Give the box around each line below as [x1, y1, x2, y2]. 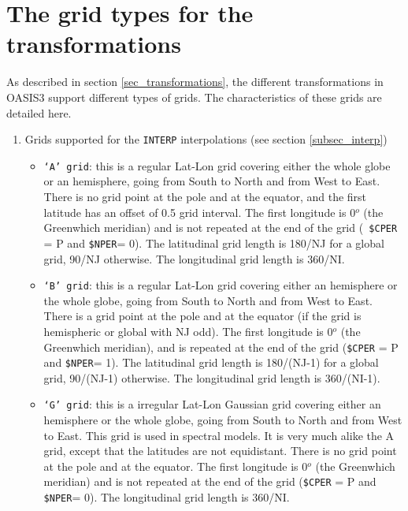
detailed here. [6, 104, 72, 121]
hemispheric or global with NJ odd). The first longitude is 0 [43, 323, 333, 339]
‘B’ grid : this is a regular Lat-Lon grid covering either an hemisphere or [43, 277, 398, 293]
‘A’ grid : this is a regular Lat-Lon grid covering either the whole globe [43, 157, 391, 173]
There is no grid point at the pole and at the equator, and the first [43, 188, 367, 204]
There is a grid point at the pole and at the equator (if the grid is [43, 308, 362, 324]
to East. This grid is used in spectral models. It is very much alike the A [43, 427, 395, 443]
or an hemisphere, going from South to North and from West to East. [43, 173, 380, 189]
